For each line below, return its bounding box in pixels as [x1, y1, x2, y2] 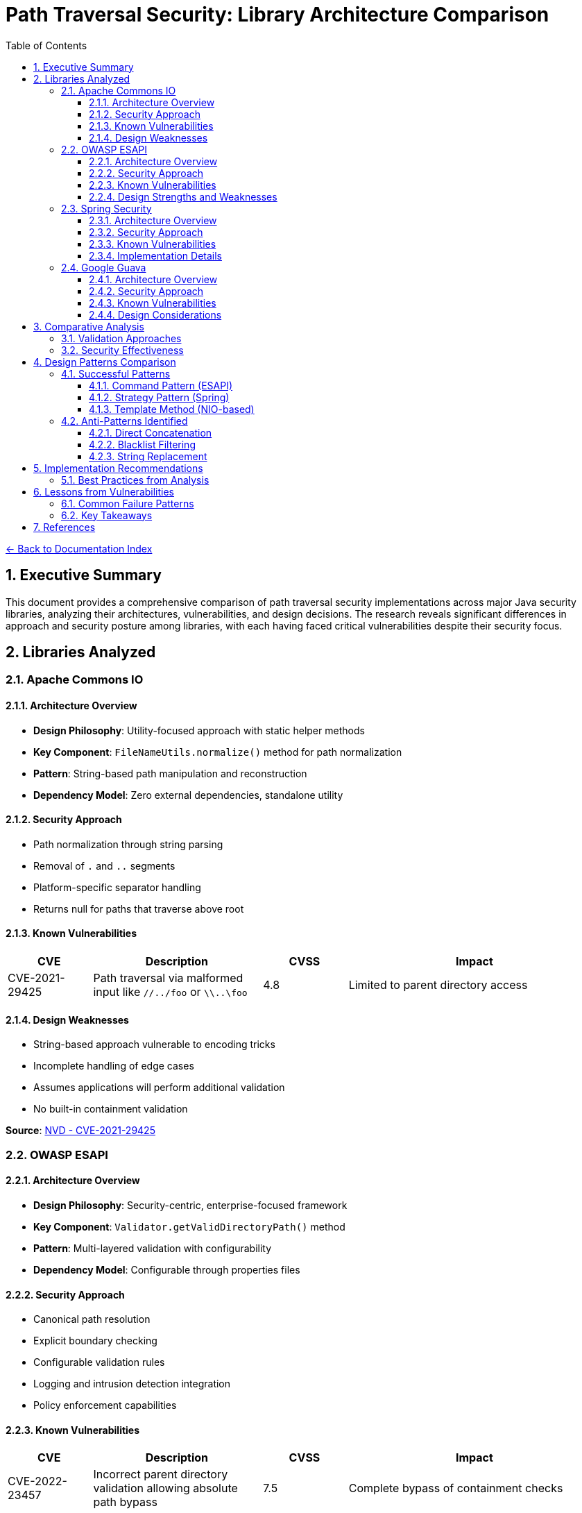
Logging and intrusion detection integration [33, 1378, 231, 1390]
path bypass [93, 1495, 157, 1510]
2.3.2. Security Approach [89, 226, 203, 238]
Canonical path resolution [33, 1313, 151, 1326]
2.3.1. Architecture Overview [89, 214, 217, 226]
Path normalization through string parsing [33, 838, 223, 850]
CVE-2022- [8, 1474, 67, 1489]
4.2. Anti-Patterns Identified [61, 414, 188, 427]
